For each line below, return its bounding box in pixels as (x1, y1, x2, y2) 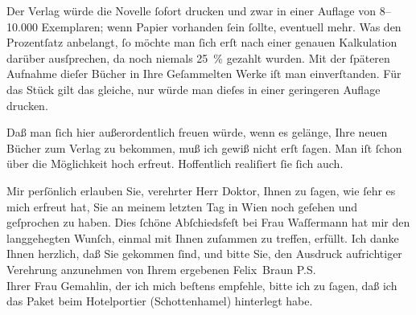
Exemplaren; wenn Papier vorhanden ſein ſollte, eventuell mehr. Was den (41, 18, 402, 35)
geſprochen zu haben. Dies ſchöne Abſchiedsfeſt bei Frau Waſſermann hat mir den (6, 214, 410, 231)
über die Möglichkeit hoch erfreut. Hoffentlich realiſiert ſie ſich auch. (6, 155, 344, 172)
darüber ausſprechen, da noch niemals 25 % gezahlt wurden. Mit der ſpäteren (6, 49, 390, 66)
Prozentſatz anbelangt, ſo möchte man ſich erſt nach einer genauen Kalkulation (6, 34, 397, 51)
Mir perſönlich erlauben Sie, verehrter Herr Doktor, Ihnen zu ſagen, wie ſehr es (6, 182, 396, 198)
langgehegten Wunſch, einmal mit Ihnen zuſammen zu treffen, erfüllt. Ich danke (6, 229, 399, 246)
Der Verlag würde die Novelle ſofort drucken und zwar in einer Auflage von (6, 2, 376, 18)
